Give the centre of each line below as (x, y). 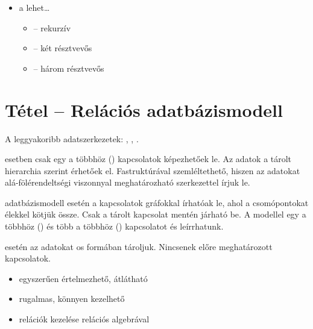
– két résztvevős (63, 48)
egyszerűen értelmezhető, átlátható (83, 278)
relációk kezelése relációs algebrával (84, 319)
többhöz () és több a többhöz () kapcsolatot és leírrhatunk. (114, 226)
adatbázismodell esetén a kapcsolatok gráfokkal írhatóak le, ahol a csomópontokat (157, 202)
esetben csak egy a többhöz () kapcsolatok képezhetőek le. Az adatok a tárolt (148, 159)
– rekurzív (52, 27)
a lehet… (34, 7)
